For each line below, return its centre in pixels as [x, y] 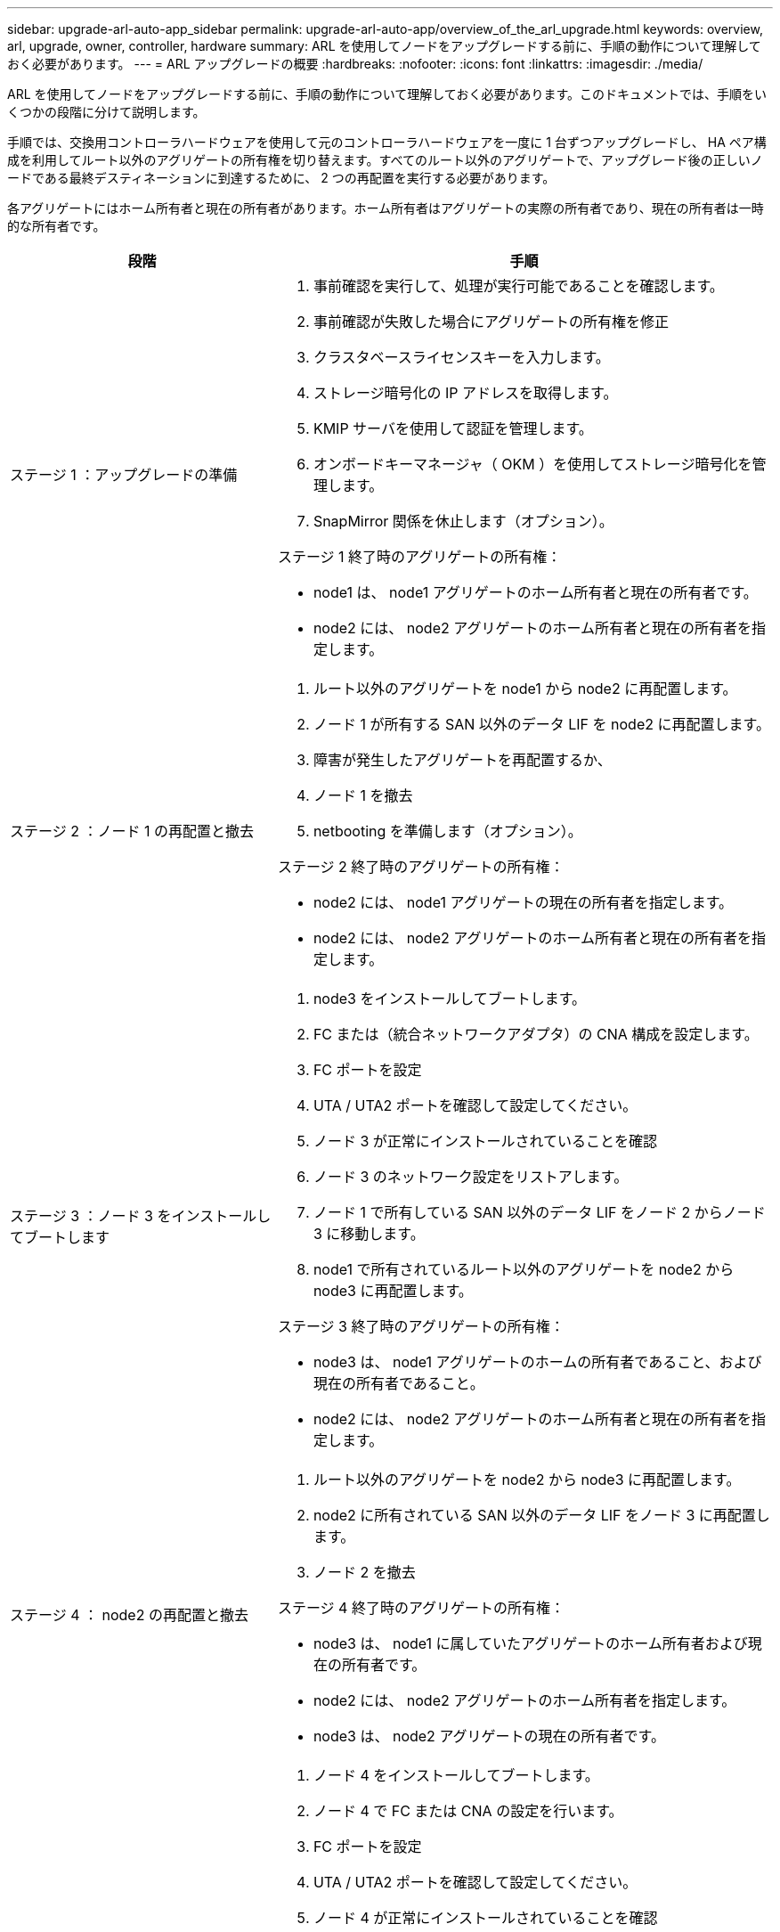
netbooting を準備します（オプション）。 [447, 831]
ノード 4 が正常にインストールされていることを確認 [485, 1918]
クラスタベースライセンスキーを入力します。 [461, 357]
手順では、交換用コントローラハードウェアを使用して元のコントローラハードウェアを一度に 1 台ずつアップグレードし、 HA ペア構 [387, 142]
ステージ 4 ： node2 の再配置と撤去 [129, 1615]
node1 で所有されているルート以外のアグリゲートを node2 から [524, 1269]
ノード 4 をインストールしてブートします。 [456, 1775]
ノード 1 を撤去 [363, 795]
